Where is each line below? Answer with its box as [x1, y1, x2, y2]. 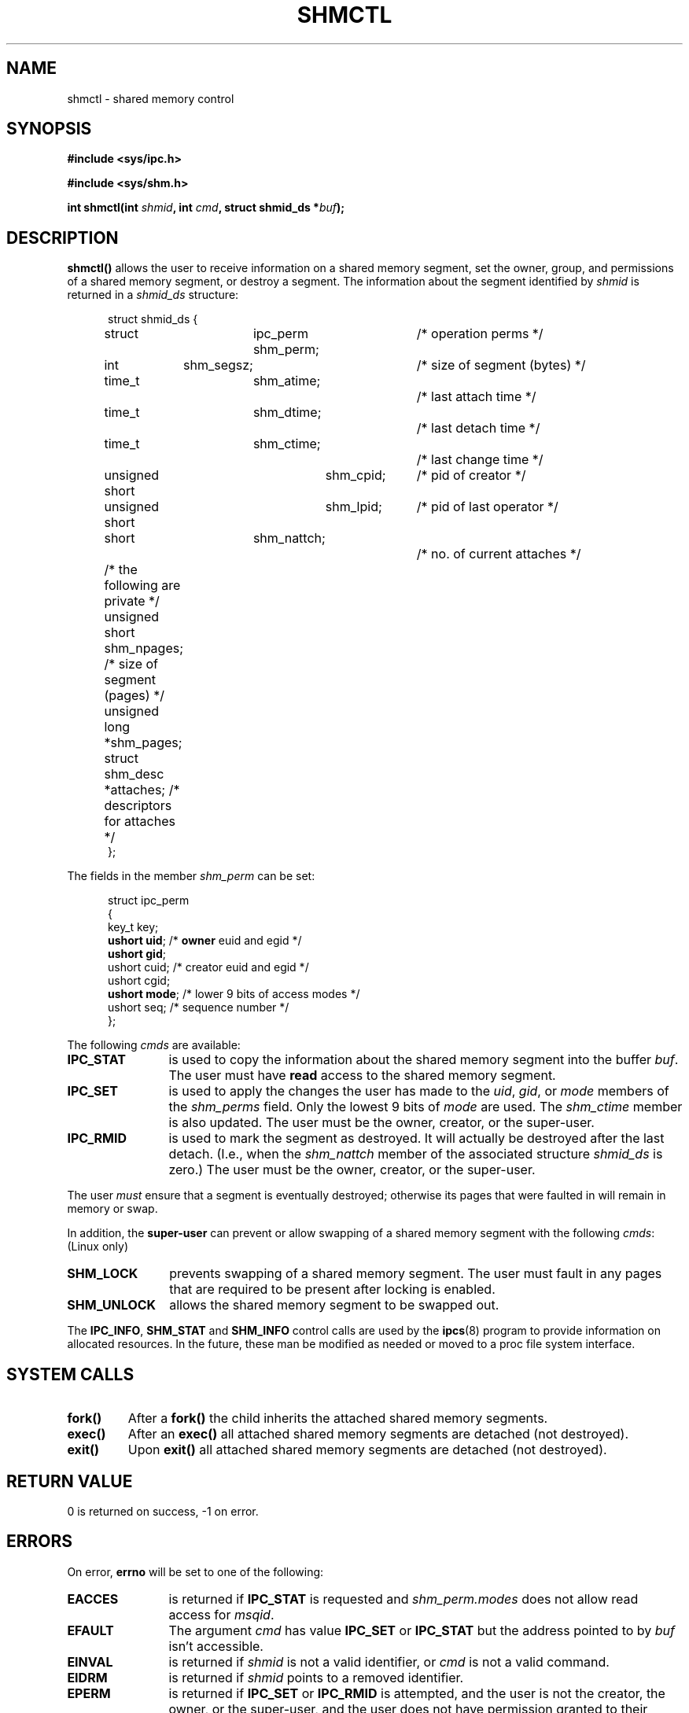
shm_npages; [104, 640, 183, 657]
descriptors [104, 798, 172, 814]
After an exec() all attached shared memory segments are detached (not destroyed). [127, 1426, 629, 1442]
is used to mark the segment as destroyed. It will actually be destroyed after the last [168, 1130, 665, 1147]
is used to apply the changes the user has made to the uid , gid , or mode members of [168, 1083, 669, 1100]
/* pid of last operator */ [416, 499, 558, 515]
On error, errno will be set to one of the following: [67, 1564, 324, 1579]
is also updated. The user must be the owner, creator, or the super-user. [168, 1114, 595, 1131]
